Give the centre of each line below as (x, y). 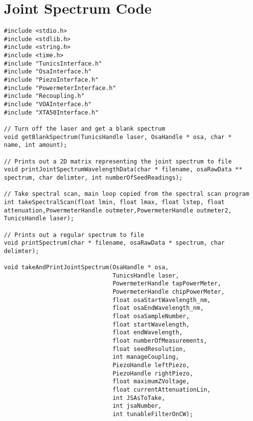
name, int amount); (35, 145)
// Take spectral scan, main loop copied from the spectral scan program (127, 194)
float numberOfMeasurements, (160, 341)
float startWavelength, (151, 324)
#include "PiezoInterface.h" (51, 80)
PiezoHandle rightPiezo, (153, 373)
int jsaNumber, (137, 406)
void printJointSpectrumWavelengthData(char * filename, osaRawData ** (123, 170)
